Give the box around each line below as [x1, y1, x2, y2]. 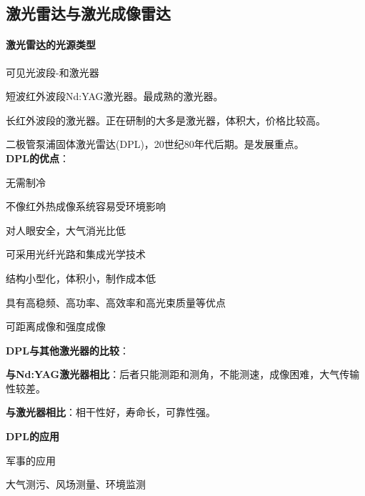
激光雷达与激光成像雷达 [6, 2, 171, 24]
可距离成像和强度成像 [6, 319, 106, 334]
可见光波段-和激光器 [6, 64, 99, 79]
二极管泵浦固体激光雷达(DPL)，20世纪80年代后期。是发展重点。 [6, 137, 304, 152]
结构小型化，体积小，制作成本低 [6, 270, 156, 285]
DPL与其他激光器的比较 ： [6, 342, 130, 357]
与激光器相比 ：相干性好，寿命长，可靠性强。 [6, 405, 216, 420]
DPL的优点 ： [6, 150, 70, 165]
